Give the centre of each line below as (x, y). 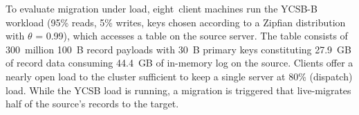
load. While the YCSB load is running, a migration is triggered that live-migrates (178, 90)
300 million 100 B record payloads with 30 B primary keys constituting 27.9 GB (179, 49)
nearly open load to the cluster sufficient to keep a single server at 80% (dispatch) (179, 76)
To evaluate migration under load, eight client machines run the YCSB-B (162, 8)
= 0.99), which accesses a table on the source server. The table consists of (192, 36)
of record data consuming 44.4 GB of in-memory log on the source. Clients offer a (179, 63)
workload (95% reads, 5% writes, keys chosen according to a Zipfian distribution (176, 22)
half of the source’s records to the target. (92, 104)
